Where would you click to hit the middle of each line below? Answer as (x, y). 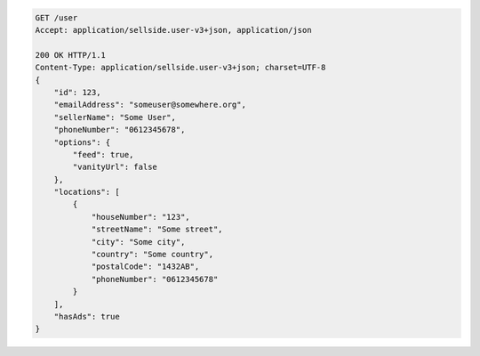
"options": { (82, 142)
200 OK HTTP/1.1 (71, 55)
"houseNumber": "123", (140, 217)
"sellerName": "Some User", (115, 117)
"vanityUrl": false (115, 167)
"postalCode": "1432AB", (145, 267)
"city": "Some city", (138, 242)
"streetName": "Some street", (157, 230)
